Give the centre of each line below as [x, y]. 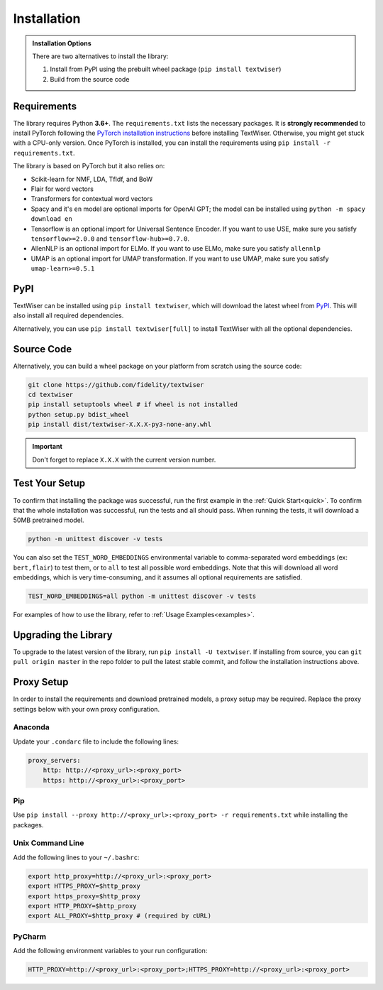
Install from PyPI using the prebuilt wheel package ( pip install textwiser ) [166, 69]
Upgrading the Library [63, 635]
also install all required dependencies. [68, 315]
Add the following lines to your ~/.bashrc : [76, 857]
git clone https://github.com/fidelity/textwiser [116, 385]
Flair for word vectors [62, 189]
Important [48, 447]
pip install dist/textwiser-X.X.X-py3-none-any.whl [120, 425]
